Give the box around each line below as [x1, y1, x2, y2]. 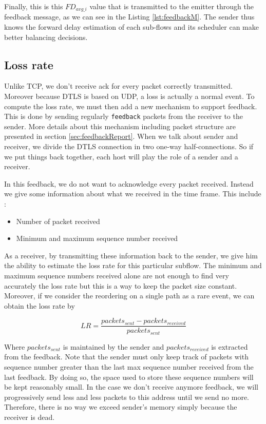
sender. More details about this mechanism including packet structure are [4, 120, 236, 131]
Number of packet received [16, 215, 100, 226]
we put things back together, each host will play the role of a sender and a [4, 151, 238, 161]
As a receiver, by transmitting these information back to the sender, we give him [4, 250, 258, 260]
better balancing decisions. [4, 31, 88, 42]
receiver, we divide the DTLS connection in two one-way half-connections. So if [4, 141, 254, 152]
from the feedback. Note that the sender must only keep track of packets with [4, 351, 249, 362]
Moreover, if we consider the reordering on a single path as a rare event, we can [4, 290, 255, 301]
